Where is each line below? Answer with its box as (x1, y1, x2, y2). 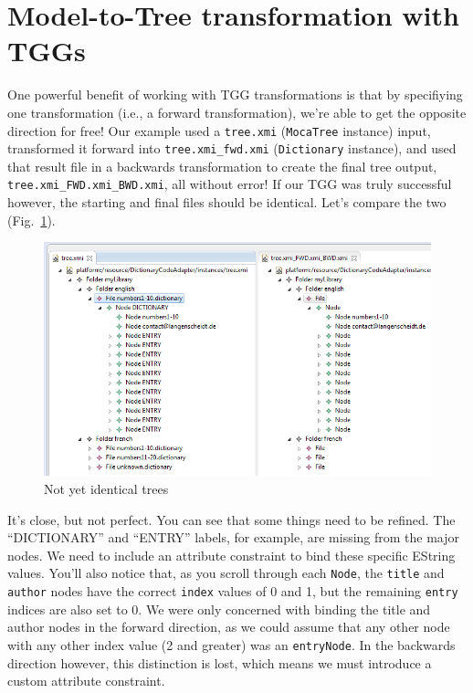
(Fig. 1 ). (7, 210, 56, 229)
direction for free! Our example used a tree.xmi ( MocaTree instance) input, (7, 121, 431, 140)
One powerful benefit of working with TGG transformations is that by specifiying (7, 85, 463, 104)
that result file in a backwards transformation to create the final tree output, (7, 156, 437, 175)
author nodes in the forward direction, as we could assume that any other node (7, 617, 450, 636)
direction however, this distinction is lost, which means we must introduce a (7, 653, 432, 672)
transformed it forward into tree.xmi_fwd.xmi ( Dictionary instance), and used (7, 139, 457, 158)
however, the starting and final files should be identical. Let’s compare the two (7, 193, 447, 212)
